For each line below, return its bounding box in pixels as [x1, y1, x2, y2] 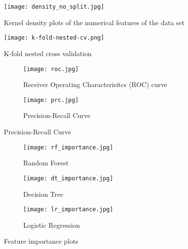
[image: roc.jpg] [23, 65, 79, 73]
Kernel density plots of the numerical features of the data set [4, 17, 185, 27]
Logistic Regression [23, 220, 80, 230]
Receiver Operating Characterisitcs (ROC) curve [23, 79, 167, 89]
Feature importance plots [4, 236, 78, 246]
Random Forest [23, 158, 69, 168]
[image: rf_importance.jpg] [23, 144, 114, 151]
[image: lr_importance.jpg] [23, 206, 114, 213]
